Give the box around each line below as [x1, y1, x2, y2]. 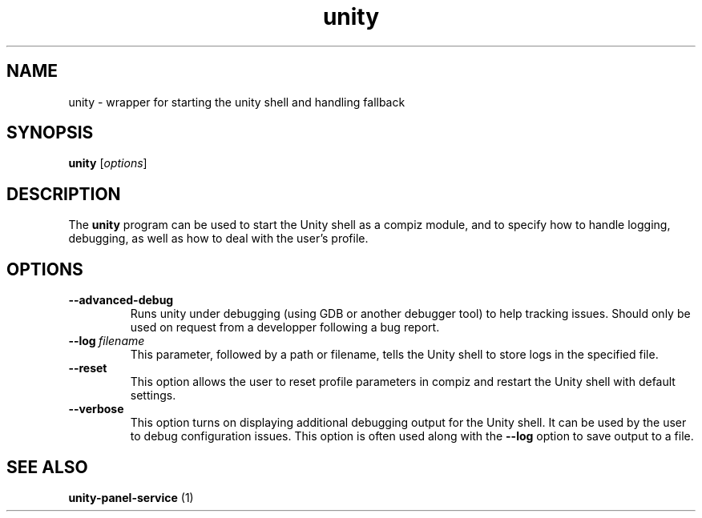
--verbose [68, 402, 124, 416]
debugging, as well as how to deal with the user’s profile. [68, 231, 369, 246]
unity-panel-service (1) [68, 490, 194, 504]
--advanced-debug [68, 293, 174, 307]
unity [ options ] [68, 156, 147, 171]
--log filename [68, 334, 145, 348]
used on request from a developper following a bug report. [130, 320, 440, 335]
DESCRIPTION [6, 183, 121, 204]
